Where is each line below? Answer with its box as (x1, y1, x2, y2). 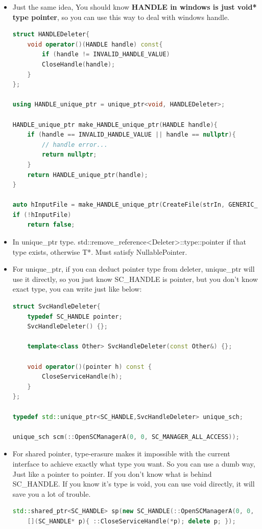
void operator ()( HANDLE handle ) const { (27, 40, 163, 48)
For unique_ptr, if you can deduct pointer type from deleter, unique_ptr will (12, 263, 255, 274)
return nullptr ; (42, 151, 97, 159)
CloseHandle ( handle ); (42, 60, 115, 68)
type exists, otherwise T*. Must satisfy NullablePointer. (12, 246, 187, 257)
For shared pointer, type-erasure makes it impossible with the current (12, 448, 230, 459)
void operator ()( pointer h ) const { (27, 363, 152, 370)
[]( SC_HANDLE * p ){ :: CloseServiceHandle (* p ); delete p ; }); (27, 517, 236, 525)
